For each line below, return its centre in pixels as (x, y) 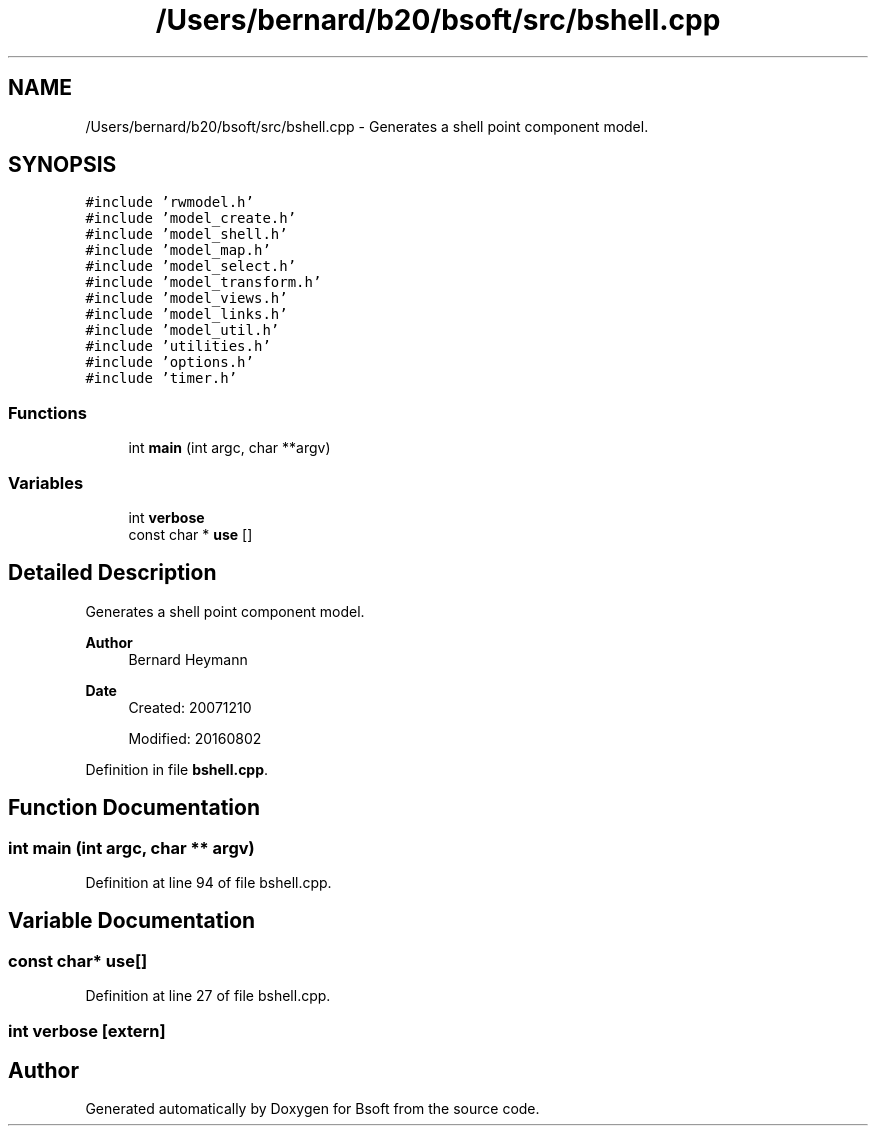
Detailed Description (112, 573)
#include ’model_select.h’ (191, 266)
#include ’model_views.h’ (186, 298)
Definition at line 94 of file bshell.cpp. (208, 882)
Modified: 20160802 (195, 738)
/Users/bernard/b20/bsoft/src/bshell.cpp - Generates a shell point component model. (367, 126)
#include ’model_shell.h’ (186, 234)
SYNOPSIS (62, 165)
